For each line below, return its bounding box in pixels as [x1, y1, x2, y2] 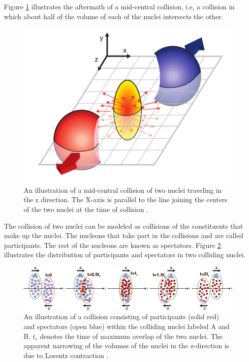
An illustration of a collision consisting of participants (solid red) [24, 311, 219, 322]
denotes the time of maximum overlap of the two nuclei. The [40, 331, 223, 341]
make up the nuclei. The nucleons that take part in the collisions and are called [4, 230, 244, 241]
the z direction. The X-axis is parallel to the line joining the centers [24, 194, 228, 205]
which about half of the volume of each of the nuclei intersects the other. [4, 11, 223, 21]
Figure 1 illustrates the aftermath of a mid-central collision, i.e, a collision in [4, 1, 235, 11]
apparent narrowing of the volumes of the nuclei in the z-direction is [24, 340, 229, 351]
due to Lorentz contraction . [24, 350, 109, 360]
